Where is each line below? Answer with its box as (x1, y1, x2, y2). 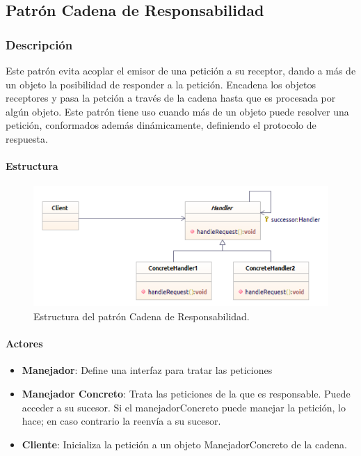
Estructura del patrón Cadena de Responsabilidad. (33, 309, 250, 323)
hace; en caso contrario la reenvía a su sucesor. (22, 414, 221, 428)
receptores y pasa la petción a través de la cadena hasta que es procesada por (6, 91, 336, 105)
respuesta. (6, 131, 48, 146)
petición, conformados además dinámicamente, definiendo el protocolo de (6, 118, 316, 132)
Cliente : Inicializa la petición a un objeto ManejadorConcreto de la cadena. (22, 437, 347, 451)
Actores (6, 336, 43, 351)
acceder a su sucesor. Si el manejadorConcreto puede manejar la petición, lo (22, 400, 346, 414)
